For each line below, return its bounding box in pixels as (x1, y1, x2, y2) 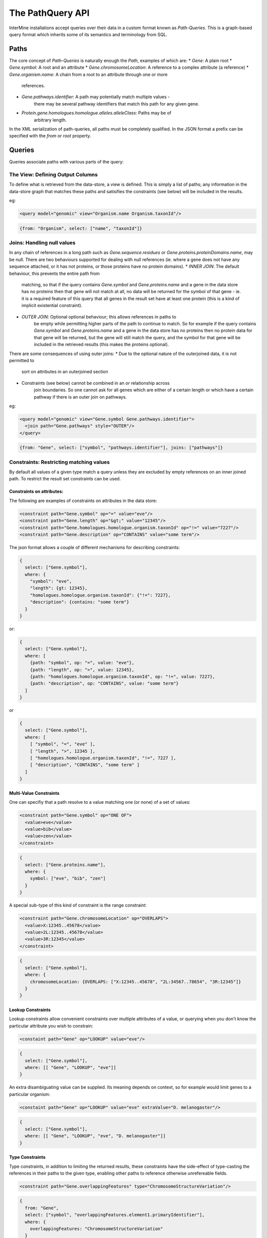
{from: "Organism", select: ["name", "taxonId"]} (19, 225, 142, 231)
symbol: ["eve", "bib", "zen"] (30, 876, 106, 881)
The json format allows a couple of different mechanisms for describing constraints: (9, 544, 180, 550)
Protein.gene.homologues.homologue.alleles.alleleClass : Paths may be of (21, 110, 172, 116)
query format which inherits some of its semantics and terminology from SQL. (9, 31, 168, 37)
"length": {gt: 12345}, (30, 585, 88, 591)
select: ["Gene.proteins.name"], (25, 862, 106, 868)
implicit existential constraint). (21, 303, 83, 309)
